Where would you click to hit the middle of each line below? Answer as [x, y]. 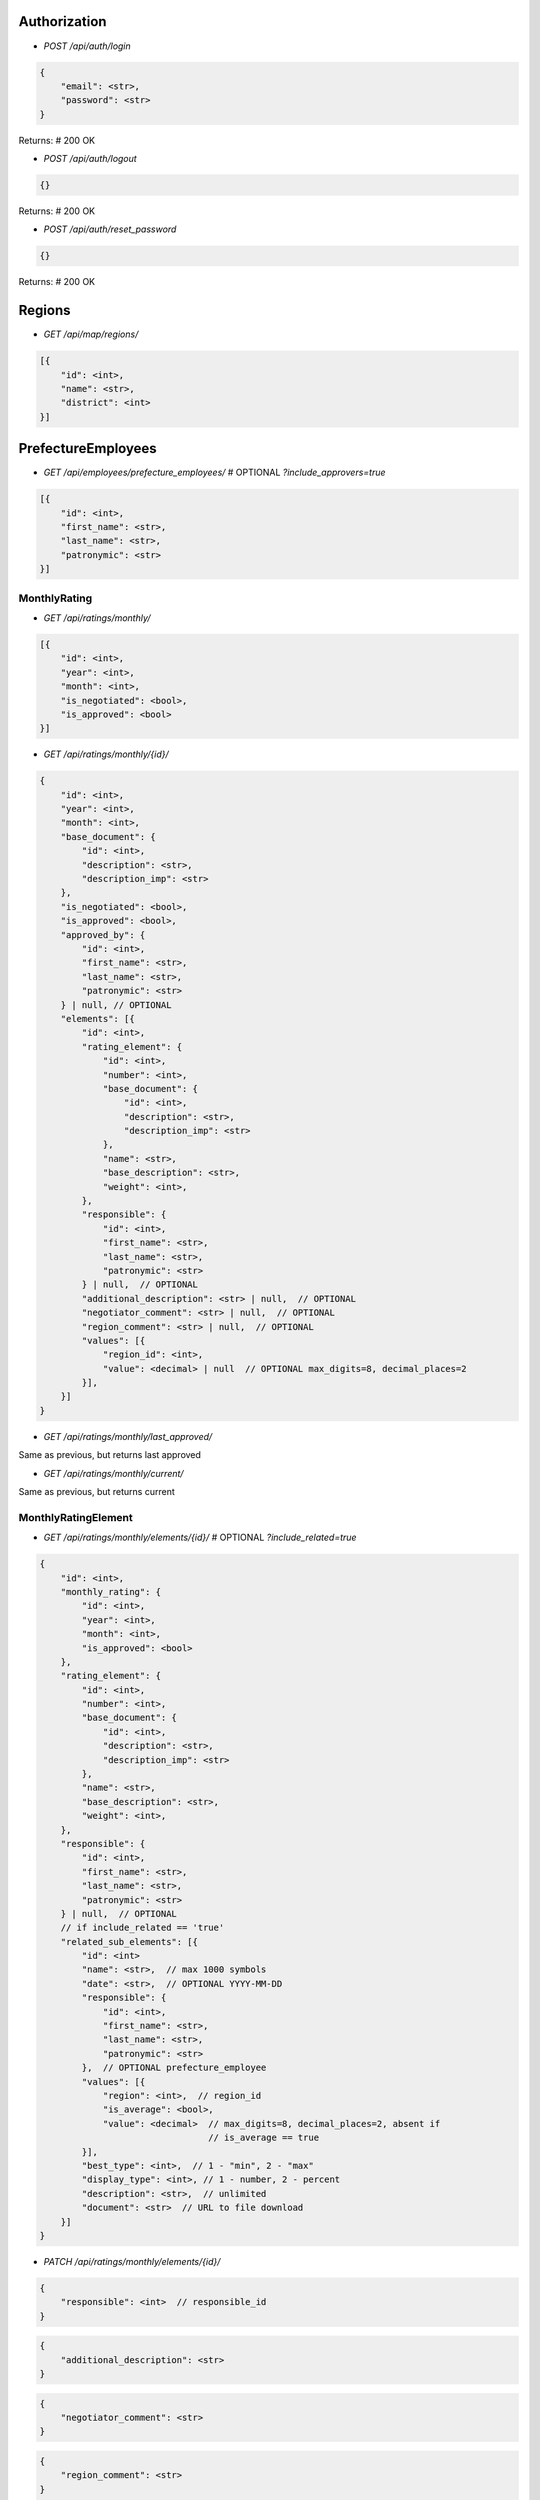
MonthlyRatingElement [76, 1517]
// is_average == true [264, 2138]
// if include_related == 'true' [142, 1928]
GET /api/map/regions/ [91, 334]
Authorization [62, 21]
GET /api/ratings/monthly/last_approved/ [128, 1436]
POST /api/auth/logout [90, 159]
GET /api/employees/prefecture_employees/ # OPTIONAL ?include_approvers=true [214, 472]
